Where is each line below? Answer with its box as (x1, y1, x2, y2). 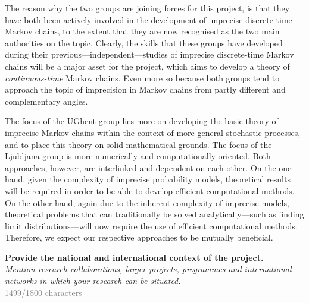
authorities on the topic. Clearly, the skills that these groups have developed (5, 36, 283, 49)
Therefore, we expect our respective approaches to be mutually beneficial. (5, 231, 273, 244)
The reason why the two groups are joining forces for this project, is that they (5, 2, 290, 14)
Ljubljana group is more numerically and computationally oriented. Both (5, 150, 271, 162)
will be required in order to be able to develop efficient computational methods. (5, 184, 295, 197)
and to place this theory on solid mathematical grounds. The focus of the (5, 138, 272, 150)
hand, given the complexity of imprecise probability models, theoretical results (5, 173, 291, 185)
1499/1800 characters (5, 286, 82, 298)
